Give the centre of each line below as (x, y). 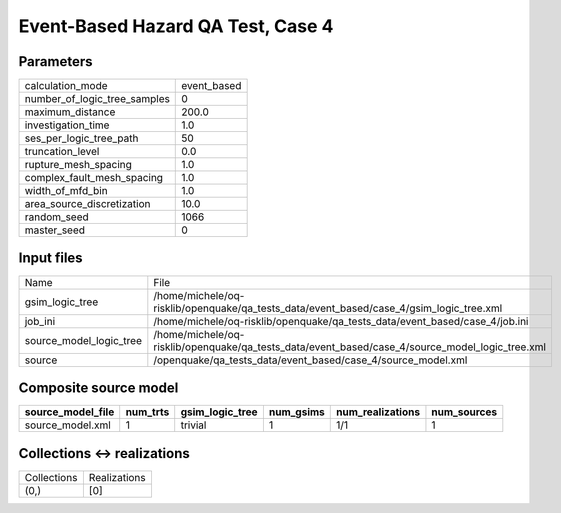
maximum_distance (70, 112)
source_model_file (69, 412)
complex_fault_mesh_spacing (94, 178)
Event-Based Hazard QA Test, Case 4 (176, 26)
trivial (193, 425)
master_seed (54, 230)
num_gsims (296, 412)
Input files (51, 258)
